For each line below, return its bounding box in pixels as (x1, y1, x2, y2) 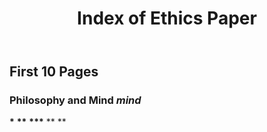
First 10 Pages (9, 63, 99, 81)
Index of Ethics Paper (77, 7, 257, 30)
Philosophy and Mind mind (9, 93, 142, 107)
